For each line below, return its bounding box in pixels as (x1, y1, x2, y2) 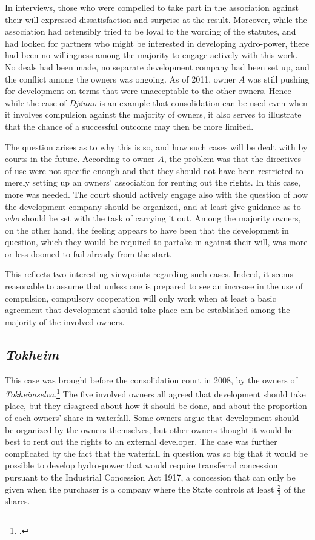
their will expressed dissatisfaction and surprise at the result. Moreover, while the (5, 13, 307, 25)
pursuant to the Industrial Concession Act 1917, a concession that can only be (5, 471, 296, 484)
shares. (5, 494, 30, 507)
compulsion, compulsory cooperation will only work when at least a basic (5, 291, 276, 304)
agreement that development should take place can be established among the (5, 303, 290, 316)
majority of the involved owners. (5, 315, 125, 328)
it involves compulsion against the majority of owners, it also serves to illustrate (5, 108, 302, 121)
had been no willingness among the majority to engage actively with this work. (5, 49, 298, 61)
